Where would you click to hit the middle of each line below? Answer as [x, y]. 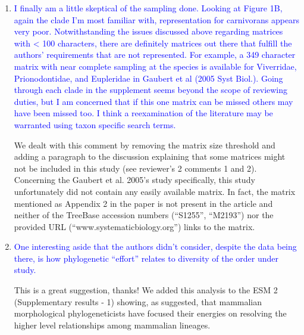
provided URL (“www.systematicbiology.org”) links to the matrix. [134, 226]
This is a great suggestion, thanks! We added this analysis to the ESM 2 [146, 290]
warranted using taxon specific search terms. [95, 124]
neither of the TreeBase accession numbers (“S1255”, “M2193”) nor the [144, 215]
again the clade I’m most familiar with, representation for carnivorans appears [157, 19]
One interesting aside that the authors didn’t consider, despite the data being [155, 246]
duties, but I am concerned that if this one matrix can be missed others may [153, 101]
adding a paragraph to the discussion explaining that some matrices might [150, 156]
